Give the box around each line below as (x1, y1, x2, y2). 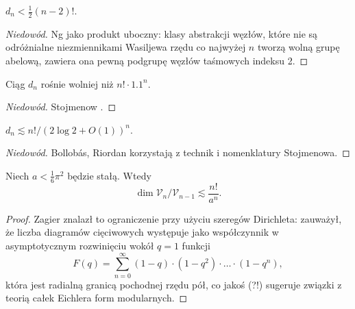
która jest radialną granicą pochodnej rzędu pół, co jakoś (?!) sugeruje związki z (5, 277, 342, 291)
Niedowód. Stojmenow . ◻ (5, 99, 117, 114)
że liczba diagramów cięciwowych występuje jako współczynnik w (5, 225, 279, 239)
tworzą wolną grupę (257, 40, 340, 54)
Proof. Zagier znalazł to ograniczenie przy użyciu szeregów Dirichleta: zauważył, (5, 211, 342, 225)
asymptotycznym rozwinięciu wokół (5, 238, 154, 253)
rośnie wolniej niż (40, 76, 114, 90)
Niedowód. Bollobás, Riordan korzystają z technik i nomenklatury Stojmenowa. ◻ (5, 145, 350, 160)
